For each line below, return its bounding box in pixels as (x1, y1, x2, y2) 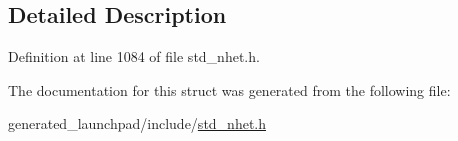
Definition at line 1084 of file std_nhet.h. (8, 46, 260, 67)
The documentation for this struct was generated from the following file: (8, 79, 451, 100)
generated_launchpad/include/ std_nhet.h (8, 113, 267, 134)
